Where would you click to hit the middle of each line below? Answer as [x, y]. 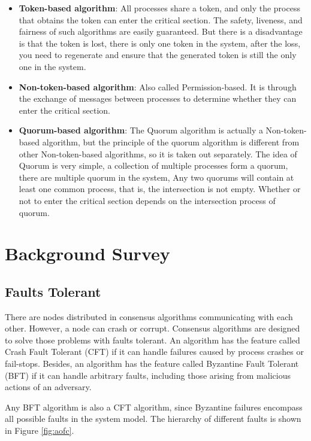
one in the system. [52, 66]
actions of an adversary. [48, 387]
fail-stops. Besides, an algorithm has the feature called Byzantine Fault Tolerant [152, 364]
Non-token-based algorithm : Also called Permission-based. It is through [158, 86]
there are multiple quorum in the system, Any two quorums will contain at [156, 177]
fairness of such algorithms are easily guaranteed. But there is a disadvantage [161, 31]
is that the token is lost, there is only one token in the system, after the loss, [160, 43]
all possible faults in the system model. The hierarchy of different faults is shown [153, 419]
